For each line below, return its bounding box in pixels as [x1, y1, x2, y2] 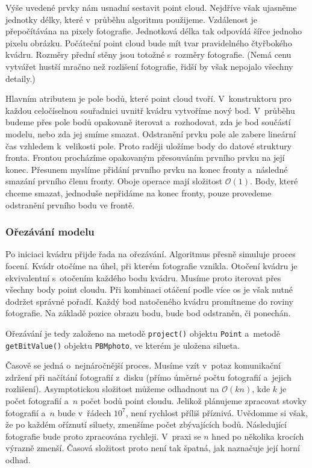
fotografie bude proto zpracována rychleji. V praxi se [5, 429, 201, 442]
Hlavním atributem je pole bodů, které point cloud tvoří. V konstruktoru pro [5, 92, 292, 105]
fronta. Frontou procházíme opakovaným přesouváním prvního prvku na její [5, 151, 285, 164]
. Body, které [250, 175, 298, 187]
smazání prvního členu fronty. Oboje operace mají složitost [5, 175, 223, 187]
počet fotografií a [5, 394, 69, 407]
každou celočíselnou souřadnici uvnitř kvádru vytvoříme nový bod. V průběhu [5, 104, 295, 116]
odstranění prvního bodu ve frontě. [5, 198, 135, 211]
